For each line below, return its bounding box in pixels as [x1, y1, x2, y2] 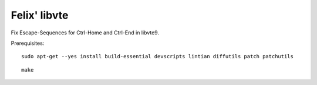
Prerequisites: [11, 40, 45, 47]
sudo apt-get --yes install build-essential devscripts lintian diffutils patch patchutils [21, 53, 294, 60]
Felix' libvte [11, 9, 69, 22]
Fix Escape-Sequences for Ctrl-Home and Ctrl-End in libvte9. [11, 29, 160, 36]
